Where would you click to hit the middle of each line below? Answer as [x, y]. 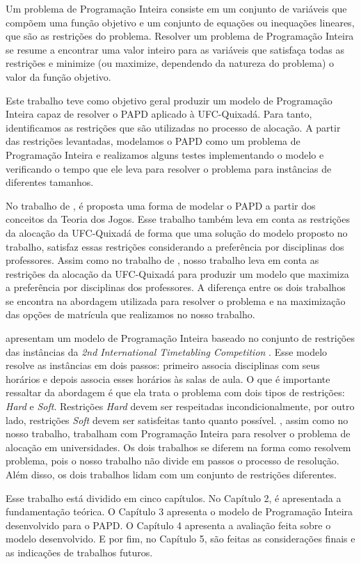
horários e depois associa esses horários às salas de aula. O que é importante [168, 378]
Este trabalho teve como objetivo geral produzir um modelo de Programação [169, 100]
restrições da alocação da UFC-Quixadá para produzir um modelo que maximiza [177, 273]
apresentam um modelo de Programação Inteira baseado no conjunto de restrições [180, 338]
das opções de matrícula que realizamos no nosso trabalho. [130, 314]
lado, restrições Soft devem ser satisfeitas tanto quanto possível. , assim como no [177, 420]
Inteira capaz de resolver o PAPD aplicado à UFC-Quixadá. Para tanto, [159, 114]
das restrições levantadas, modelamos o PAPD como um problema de [153, 141]
